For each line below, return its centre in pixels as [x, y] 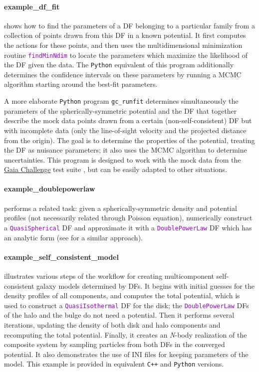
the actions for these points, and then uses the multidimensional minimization [123, 45]
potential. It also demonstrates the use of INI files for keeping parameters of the [126, 354]
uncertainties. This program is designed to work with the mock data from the [123, 159]
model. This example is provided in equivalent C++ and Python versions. [114, 364]
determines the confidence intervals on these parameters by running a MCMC [123, 74]
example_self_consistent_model [61, 257]
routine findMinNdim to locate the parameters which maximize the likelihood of [126, 55]
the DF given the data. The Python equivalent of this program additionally [119, 65]
